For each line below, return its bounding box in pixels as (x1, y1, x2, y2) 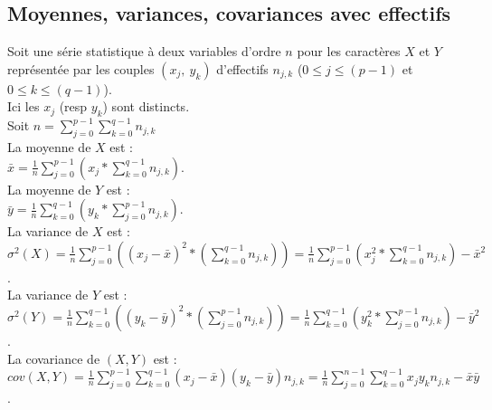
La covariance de (7, 348, 100, 367)
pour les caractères (297, 42, 401, 61)
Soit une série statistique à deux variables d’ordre (7, 42, 281, 61)
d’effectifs (216, 59, 269, 78)
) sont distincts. (102, 97, 190, 116)
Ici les (7, 97, 40, 116)
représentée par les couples (7, 59, 155, 78)
